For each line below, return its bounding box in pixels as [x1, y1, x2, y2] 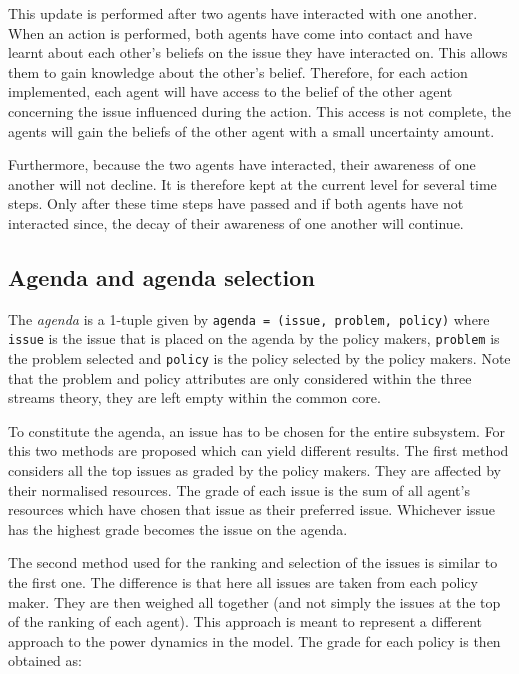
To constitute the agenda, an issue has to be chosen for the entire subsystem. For [8, 420, 506, 441]
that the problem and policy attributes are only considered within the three [8, 367, 472, 388]
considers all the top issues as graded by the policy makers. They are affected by [8, 460, 501, 481]
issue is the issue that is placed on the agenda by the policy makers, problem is [8, 328, 500, 349]
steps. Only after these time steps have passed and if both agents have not [8, 193, 464, 214]
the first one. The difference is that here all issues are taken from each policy [8, 572, 478, 593]
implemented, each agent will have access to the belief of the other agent [8, 81, 453, 102]
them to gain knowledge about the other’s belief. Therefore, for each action [8, 61, 468, 82]
